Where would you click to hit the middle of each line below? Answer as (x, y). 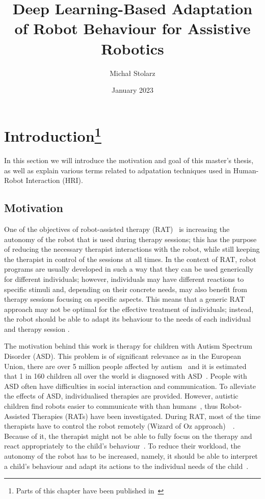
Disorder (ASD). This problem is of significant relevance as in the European (123, 356)
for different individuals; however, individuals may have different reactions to (124, 279)
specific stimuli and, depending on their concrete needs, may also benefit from (126, 289)
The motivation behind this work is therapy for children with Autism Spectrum (128, 346)
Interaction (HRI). (54, 180)
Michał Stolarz (132, 73)
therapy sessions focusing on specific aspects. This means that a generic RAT (125, 299)
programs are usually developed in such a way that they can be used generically (129, 269)
